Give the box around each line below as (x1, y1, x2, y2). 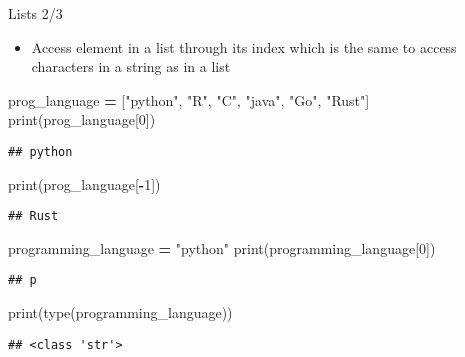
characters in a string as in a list (31, 56, 231, 77)
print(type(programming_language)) (8, 302, 233, 323)
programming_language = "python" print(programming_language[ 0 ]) (8, 237, 436, 258)
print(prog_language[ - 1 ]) (8, 173, 161, 194)
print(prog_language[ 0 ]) (8, 109, 156, 130)
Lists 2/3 (8, 3, 63, 23)
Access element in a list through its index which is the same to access (31, 36, 457, 57)
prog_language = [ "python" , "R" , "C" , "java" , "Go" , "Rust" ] (8, 89, 370, 110)
